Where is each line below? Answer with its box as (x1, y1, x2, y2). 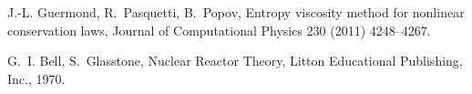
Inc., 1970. (7, 68, 66, 88)
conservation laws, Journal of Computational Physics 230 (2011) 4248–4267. (7, 20, 431, 39)
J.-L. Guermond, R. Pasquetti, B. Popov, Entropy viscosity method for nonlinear (7, 3, 465, 21)
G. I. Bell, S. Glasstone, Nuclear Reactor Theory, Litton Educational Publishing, (7, 51, 463, 70)
